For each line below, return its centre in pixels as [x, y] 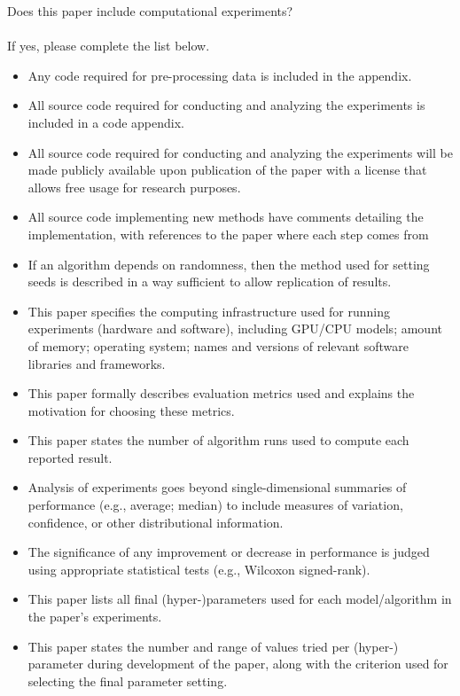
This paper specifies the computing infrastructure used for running [209, 311]
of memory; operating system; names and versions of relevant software [218, 345]
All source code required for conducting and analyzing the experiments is [226, 105]
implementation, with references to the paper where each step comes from [228, 234]
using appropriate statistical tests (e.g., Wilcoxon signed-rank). [199, 569]
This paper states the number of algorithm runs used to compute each [218, 440]
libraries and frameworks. [97, 363]
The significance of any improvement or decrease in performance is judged [229, 552]
